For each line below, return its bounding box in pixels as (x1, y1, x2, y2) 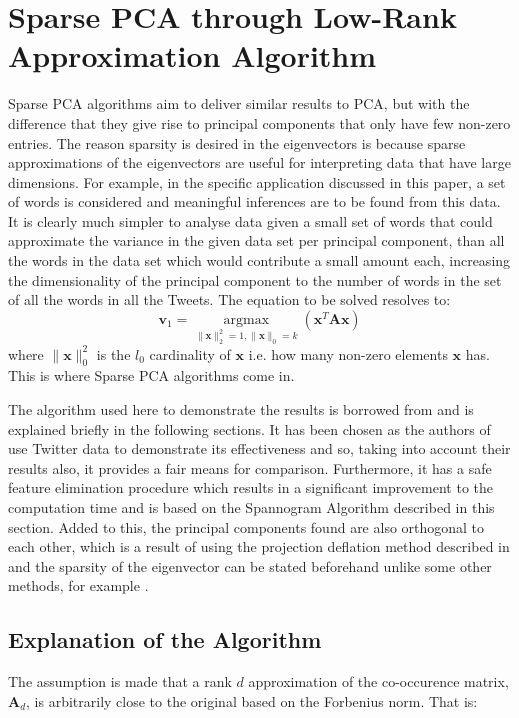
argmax (223, 312, 270, 327)
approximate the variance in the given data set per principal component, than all (8, 230, 505, 251)
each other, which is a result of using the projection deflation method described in (8, 536, 510, 557)
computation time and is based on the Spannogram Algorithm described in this (8, 496, 495, 517)
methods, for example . (8, 575, 149, 596)
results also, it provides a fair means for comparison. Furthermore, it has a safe (8, 457, 492, 478)
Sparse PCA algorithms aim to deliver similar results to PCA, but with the (8, 93, 470, 114)
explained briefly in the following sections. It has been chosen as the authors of (8, 418, 491, 439)
